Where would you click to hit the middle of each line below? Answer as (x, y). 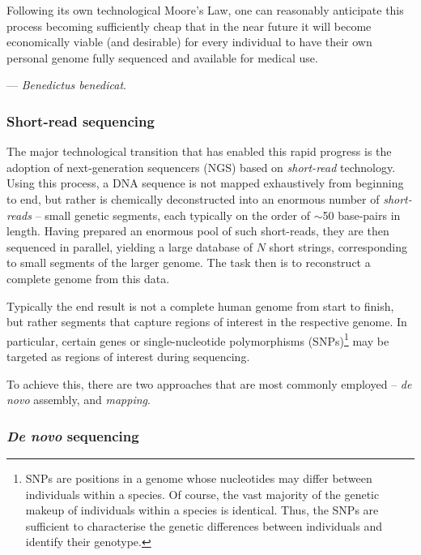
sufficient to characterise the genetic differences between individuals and (204, 525)
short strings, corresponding (338, 246)
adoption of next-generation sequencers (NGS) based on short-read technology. (201, 167)
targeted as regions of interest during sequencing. (128, 356)
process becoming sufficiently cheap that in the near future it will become (189, 26)
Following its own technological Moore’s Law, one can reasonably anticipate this (205, 10)
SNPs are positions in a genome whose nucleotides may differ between (199, 478)
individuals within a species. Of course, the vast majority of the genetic (202, 494)
